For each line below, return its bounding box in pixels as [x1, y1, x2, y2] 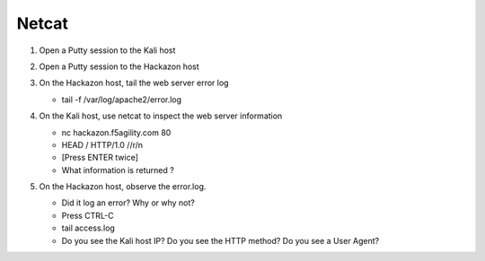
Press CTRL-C [61, 210, 114, 221]
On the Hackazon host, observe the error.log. [39, 181, 207, 192]
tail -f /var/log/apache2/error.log [61, 94, 182, 105]
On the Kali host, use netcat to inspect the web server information [39, 110, 283, 121]
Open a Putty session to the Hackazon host [39, 61, 199, 72]
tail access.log [61, 222, 116, 233]
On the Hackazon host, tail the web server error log [39, 77, 229, 89]
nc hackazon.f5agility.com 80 [61, 126, 172, 138]
